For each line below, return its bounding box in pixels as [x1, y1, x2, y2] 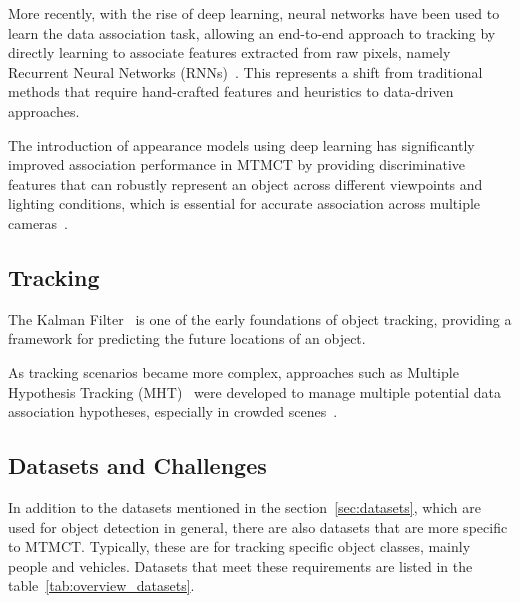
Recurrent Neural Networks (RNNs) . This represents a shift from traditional [8, 61, 483, 82]
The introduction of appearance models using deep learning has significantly [8, 134, 475, 155]
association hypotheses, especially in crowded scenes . [8, 401, 338, 422]
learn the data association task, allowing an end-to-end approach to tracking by [8, 22, 496, 43]
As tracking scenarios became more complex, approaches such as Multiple [8, 361, 459, 382]
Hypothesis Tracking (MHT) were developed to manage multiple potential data [8, 381, 501, 402]
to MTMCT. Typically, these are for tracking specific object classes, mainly [8, 536, 471, 557]
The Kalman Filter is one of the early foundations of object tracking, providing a [8, 308, 512, 329]
